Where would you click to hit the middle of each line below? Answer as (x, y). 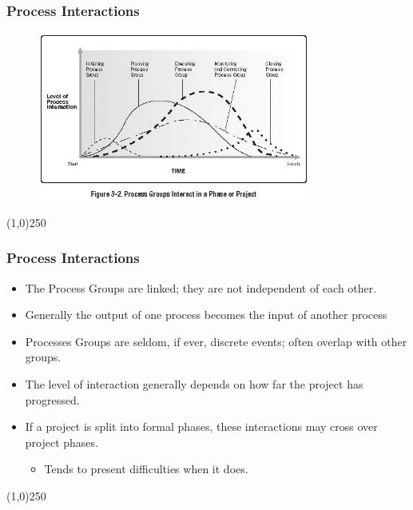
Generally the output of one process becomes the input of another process (206, 315)
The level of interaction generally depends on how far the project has (194, 384)
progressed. (52, 399)
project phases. (62, 442)
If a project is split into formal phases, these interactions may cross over (201, 426)
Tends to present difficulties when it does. (146, 469)
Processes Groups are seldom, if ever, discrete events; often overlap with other (216, 341)
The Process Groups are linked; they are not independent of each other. (201, 287)
